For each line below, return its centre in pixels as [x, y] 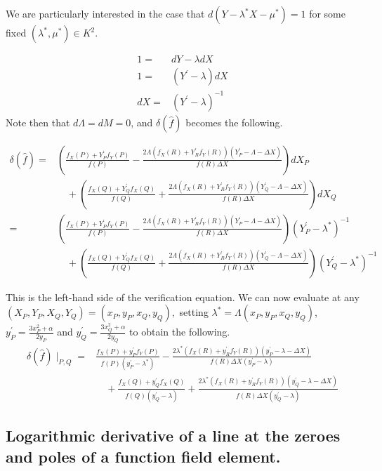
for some [327, 13]
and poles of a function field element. [143, 456]
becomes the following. [234, 122]
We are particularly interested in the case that [105, 13]
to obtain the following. [180, 332]
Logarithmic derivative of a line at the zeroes [173, 436]
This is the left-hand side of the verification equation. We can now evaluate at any [183, 297]
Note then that [38, 122]
